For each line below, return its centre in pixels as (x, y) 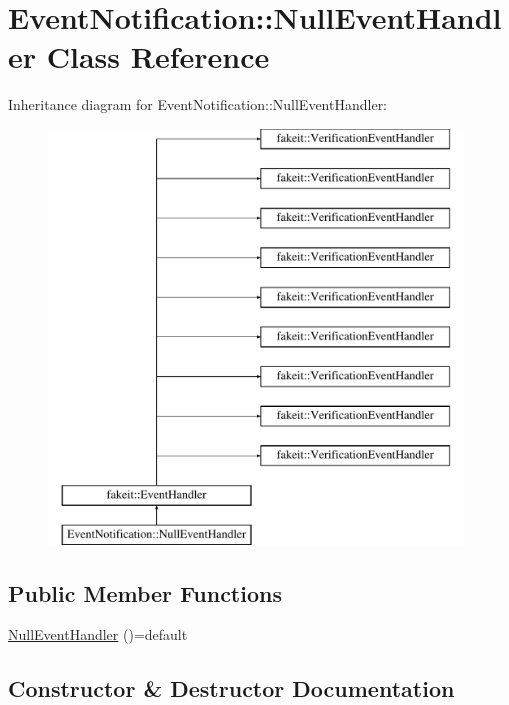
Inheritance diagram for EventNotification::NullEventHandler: (198, 104)
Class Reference (158, 56)
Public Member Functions (145, 592)
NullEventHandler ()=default (98, 634)
